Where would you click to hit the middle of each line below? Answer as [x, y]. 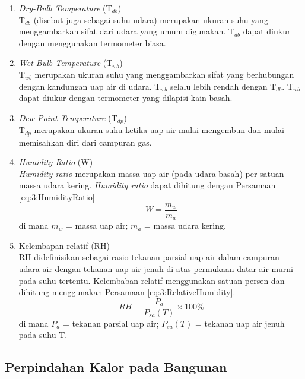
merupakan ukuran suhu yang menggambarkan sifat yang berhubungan [164, 74]
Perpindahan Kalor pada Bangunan [116, 367]
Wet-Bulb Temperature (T [66, 63]
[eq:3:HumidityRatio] [57, 197]
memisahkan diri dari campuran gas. [85, 142]
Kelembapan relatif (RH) [64, 245]
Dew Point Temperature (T [68, 117]
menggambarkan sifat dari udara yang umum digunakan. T [126, 31]
